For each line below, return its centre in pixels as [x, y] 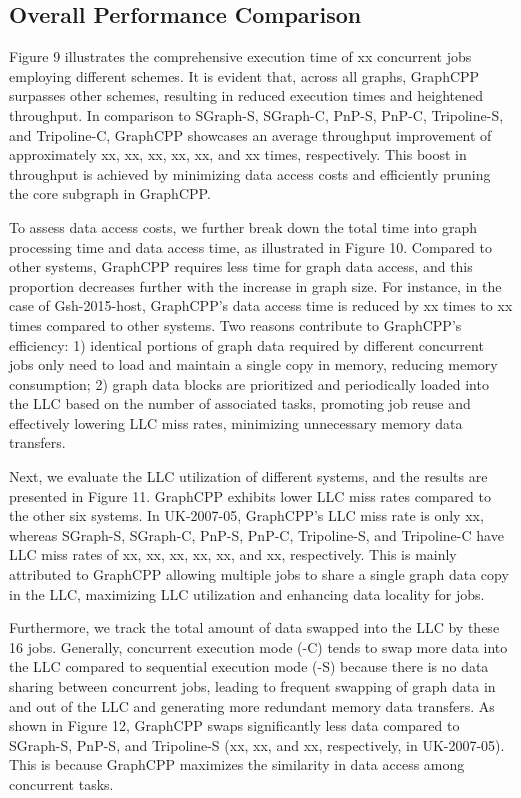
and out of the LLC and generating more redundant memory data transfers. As [252, 705]
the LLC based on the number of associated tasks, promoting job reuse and [240, 403]
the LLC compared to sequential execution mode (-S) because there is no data [249, 666]
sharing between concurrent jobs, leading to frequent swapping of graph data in [252, 686]
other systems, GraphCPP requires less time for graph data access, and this [241, 266]
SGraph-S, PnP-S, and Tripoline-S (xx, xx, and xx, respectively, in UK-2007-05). [257, 744]
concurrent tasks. [61, 783]
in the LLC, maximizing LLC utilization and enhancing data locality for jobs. [247, 593]
